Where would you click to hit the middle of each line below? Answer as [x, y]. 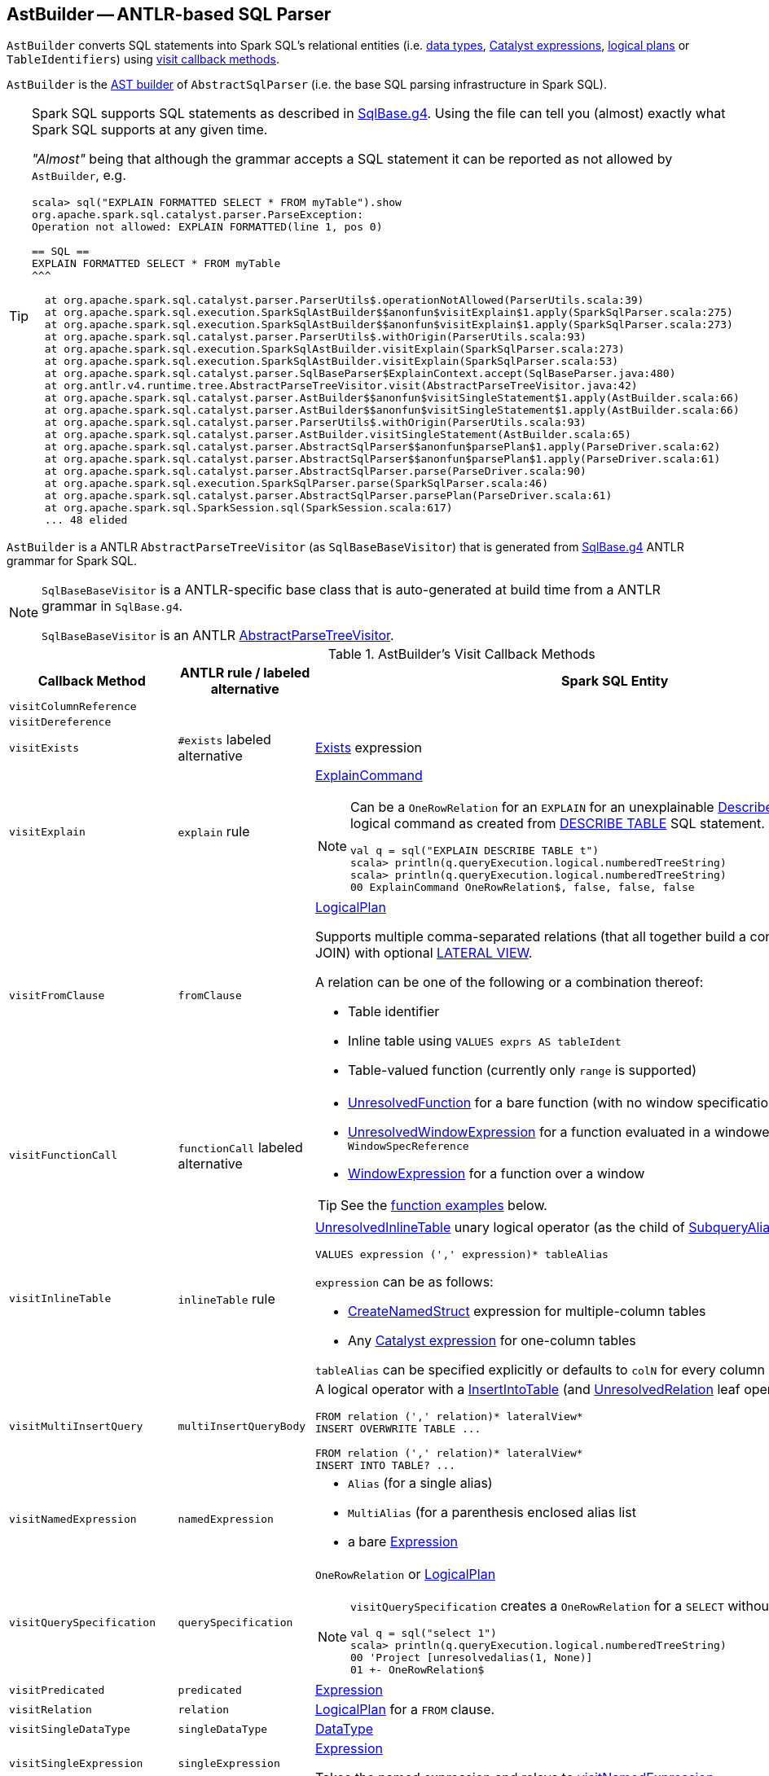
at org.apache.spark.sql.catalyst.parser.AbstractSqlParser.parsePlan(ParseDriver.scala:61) [328, 496]
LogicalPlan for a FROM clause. [405, 1710]
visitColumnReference [73, 707]
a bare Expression [402, 1542]
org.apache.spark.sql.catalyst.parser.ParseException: [198, 215]
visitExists [44, 748]
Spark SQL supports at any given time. [150, 130]
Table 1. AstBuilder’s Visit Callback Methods [461, 654]
